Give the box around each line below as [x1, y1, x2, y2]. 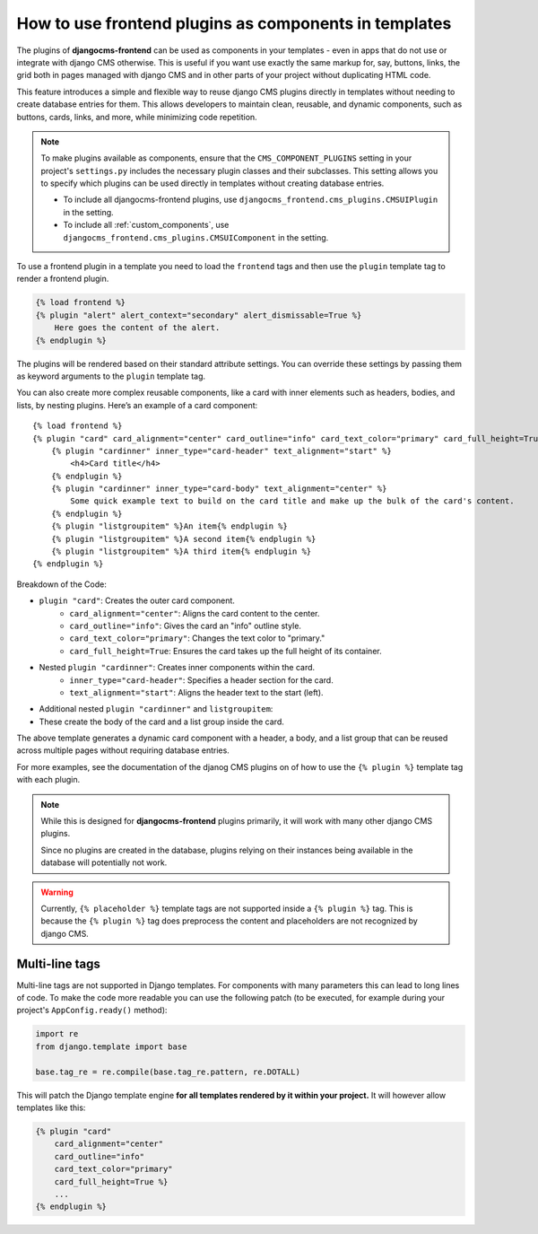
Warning [40, 887, 74, 897]
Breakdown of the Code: [16, 579, 107, 590]
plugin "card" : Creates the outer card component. [39, 595, 235, 606]
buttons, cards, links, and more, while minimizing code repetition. [16, 111, 257, 122]
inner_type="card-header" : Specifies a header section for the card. [69, 674, 334, 686]
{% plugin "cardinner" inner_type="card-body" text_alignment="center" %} [50, 484, 387, 494]
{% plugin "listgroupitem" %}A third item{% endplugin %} [50, 547, 312, 556]
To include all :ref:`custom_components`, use [63, 220, 230, 231]
